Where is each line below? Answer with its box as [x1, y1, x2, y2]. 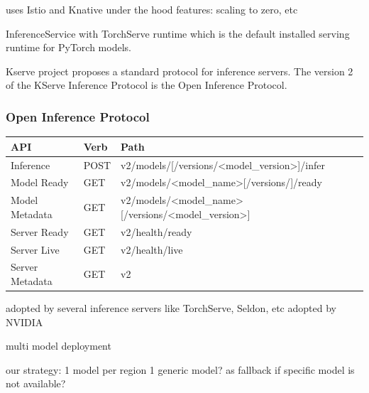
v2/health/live [121, 242, 183, 257]
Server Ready [11, 224, 69, 239]
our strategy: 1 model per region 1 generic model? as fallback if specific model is [6, 362, 355, 377]
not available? [6, 376, 66, 391]
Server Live [11, 242, 60, 257]
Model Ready [11, 175, 69, 190]
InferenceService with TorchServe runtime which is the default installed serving [6, 26, 350, 41]
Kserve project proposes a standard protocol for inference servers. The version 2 [6, 63, 353, 78]
